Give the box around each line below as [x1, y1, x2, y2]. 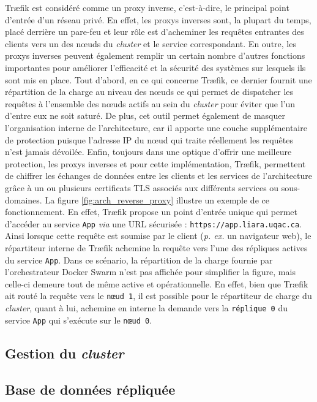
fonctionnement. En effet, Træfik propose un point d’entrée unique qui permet [5, 205, 298, 218]
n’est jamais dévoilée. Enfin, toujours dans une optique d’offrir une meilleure [5, 145, 292, 158]
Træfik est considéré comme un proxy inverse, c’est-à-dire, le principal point [5, 1, 289, 13]
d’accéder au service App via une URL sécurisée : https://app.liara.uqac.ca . [5, 217, 302, 230]
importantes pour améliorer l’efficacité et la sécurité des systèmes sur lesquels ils [5, 61, 306, 74]
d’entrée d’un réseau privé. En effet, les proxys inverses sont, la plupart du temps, [5, 13, 311, 26]
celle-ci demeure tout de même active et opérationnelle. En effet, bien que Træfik [5, 277, 308, 290]
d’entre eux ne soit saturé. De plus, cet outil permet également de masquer [5, 109, 285, 122]
